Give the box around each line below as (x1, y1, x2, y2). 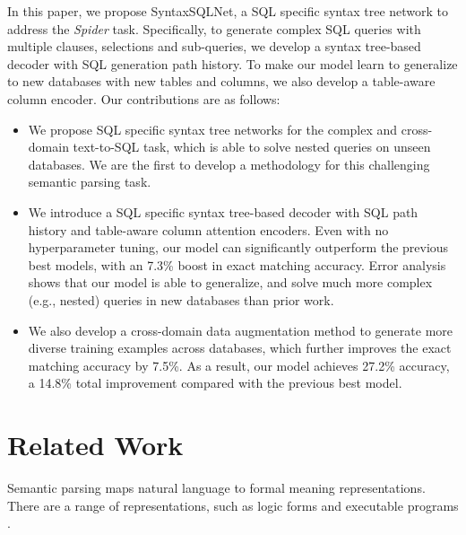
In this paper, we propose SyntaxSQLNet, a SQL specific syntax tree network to (7, 2, 449, 20)
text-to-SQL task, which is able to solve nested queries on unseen (73, 137, 431, 156)
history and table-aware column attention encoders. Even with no (28, 220, 389, 239)
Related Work (7, 426, 184, 463)
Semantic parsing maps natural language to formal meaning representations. (7, 478, 426, 496)
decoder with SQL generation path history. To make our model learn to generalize (7, 54, 458, 73)
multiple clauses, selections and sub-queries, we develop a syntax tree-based (7, 37, 421, 56)
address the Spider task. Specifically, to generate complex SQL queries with (7, 19, 421, 38)
